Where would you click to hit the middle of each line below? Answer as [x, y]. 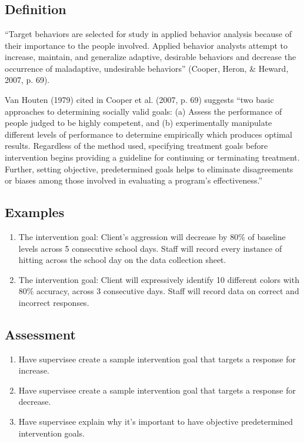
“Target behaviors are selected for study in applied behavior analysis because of [148, 34]
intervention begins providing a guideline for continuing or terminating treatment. [152, 157]
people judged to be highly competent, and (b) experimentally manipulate [138, 123]
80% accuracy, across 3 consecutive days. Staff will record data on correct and [159, 291]
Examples [35, 212]
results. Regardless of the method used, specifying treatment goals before [136, 146]
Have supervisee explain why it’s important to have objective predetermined [156, 422]
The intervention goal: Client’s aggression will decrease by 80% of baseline [152, 236]
